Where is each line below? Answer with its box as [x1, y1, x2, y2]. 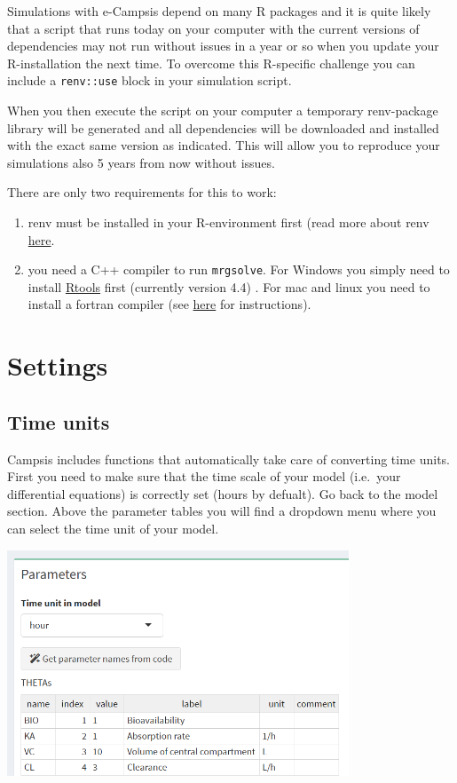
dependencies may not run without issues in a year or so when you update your [7, 36, 439, 55]
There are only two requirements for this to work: [7, 183, 277, 202]
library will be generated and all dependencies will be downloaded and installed [7, 118, 439, 137]
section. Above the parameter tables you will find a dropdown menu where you [7, 502, 437, 520]
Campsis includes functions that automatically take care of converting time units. [7, 449, 451, 468]
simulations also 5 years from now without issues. [7, 153, 275, 171]
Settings [7, 347, 108, 384]
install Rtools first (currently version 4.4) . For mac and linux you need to [28, 277, 430, 296]
